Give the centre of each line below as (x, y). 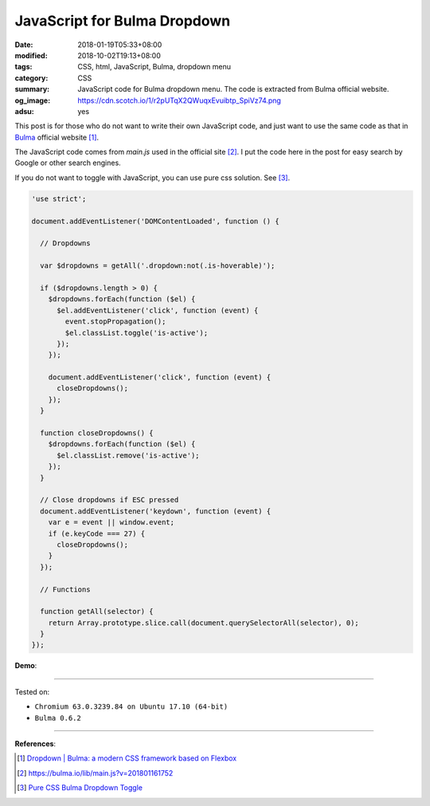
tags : (23, 67)
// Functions (65, 589)
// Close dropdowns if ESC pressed (109, 500)
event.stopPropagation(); (115, 322)
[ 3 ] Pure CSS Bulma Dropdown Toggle (80, 788)
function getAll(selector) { (97, 611)
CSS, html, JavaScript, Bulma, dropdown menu (154, 67)
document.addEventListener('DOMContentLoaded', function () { (155, 221)
